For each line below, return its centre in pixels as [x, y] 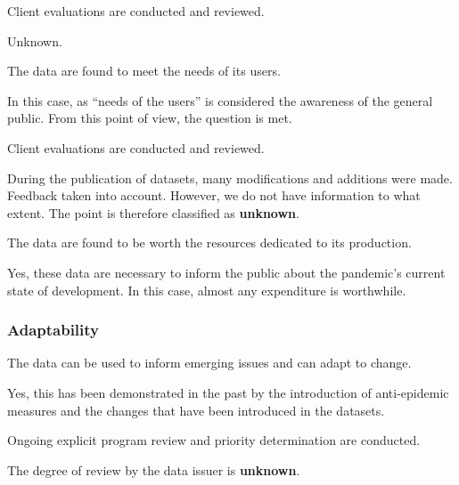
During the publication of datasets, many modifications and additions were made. [230, 178]
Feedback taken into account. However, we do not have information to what [214, 195]
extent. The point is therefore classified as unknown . [153, 212]
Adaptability [53, 330]
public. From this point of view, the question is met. [150, 118]
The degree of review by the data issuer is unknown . [154, 469]
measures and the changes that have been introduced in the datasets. [196, 410]
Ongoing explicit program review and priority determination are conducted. [214, 440]
